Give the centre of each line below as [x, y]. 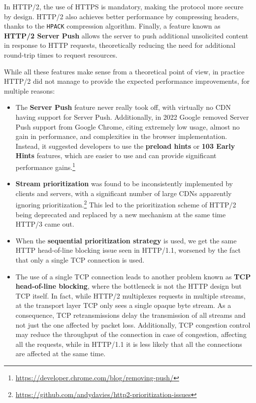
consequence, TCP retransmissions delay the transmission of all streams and [130, 315]
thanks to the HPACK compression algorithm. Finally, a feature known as [112, 26]
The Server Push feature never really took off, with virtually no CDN [123, 107]
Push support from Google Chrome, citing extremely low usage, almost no [128, 126]
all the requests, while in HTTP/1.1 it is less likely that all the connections [129, 344]
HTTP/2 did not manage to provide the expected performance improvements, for [127, 81]
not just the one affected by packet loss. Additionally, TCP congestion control [133, 324]
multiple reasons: [30, 90]
